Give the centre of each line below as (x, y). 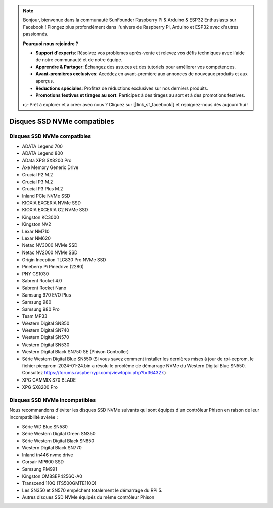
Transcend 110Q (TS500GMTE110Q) (59, 483)
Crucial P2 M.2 (37, 175)
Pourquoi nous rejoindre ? (51, 44)
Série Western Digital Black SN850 (58, 441)
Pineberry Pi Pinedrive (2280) (53, 267)
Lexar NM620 (36, 238)
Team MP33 (35, 316)
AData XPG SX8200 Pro (47, 160)
